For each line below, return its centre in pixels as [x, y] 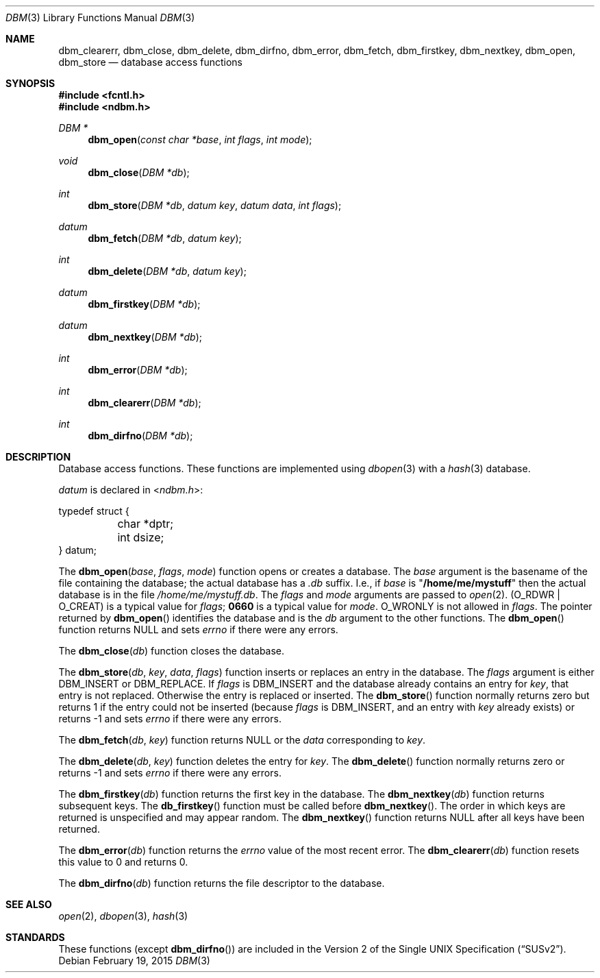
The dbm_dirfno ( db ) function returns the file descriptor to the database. [222, 883]
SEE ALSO [29, 904]
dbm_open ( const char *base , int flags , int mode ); [200, 139]
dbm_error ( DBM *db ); [138, 370]
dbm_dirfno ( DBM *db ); [140, 436]
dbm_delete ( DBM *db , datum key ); [167, 271]
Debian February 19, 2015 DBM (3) [134, 961]
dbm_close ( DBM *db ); [139, 172]
